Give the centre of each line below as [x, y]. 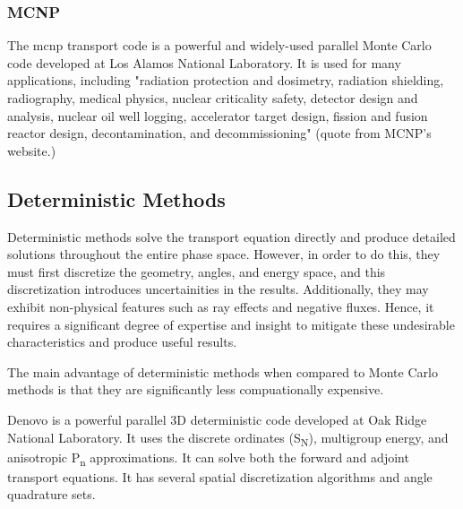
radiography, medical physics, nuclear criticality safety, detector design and [213, 98]
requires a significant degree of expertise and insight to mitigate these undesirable [231, 324]
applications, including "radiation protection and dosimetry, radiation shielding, [226, 80]
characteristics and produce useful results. [122, 342]
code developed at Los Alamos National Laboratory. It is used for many [204, 62]
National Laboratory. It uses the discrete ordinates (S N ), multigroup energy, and [228, 438]
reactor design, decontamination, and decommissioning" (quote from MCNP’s [219, 133]
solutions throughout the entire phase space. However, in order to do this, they [224, 254]
